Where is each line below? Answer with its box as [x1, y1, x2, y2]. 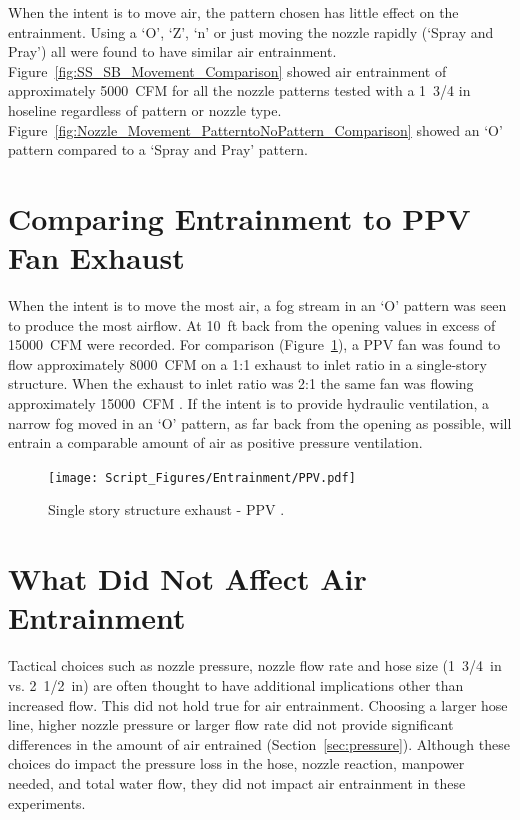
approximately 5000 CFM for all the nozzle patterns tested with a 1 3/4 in [8, 80, 471, 101]
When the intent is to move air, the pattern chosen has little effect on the [8, 2, 459, 22]
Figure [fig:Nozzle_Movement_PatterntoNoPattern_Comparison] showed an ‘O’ [8, 119, 503, 140]
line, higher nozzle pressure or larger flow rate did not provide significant [8, 714, 454, 735]
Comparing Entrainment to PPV [8, 197, 471, 238]
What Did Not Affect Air [8, 558, 367, 599]
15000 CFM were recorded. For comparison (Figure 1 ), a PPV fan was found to [8, 334, 501, 355]
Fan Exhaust [8, 237, 185, 278]
